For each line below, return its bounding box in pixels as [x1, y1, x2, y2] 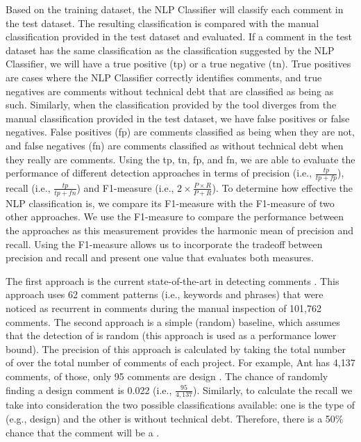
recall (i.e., [6, 180, 51, 195]
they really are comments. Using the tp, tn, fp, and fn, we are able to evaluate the [6, 152, 355, 166]
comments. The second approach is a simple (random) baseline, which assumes [6, 314, 340, 329]
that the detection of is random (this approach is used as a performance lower [6, 328, 337, 343]
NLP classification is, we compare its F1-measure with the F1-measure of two [6, 195, 335, 210]
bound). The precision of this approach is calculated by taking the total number [6, 341, 346, 356]
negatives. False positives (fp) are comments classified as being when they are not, [6, 124, 355, 139]
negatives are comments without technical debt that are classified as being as [6, 83, 334, 98]
